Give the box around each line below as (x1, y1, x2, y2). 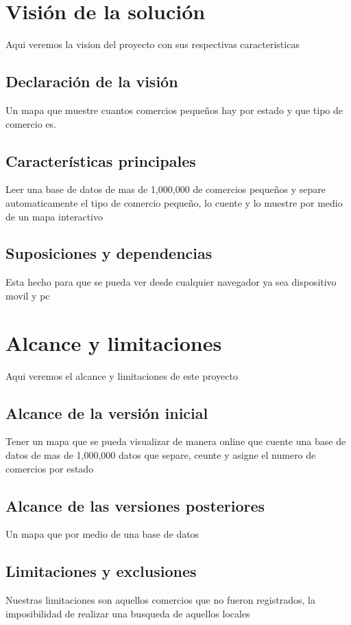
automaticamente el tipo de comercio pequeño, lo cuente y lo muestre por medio (5, 195, 343, 209)
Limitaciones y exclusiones (5, 560, 197, 582)
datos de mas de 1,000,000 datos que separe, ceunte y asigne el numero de (5, 448, 316, 462)
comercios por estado (5, 461, 94, 475)
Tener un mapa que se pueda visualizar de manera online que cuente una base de (5, 434, 346, 448)
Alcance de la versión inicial (5, 402, 208, 423)
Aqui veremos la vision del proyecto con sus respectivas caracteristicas (5, 37, 300, 52)
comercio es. (5, 116, 56, 130)
